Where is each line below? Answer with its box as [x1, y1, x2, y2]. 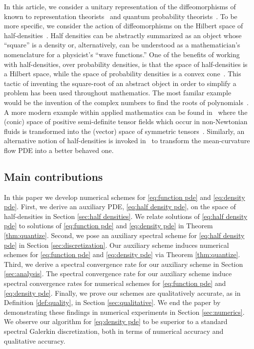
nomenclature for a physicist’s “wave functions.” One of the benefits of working [4, 49, 240, 59]
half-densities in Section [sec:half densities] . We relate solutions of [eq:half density [4, 211, 248, 221]
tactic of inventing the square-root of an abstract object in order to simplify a [4, 78, 236, 88]
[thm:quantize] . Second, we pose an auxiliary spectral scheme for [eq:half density [4, 230, 245, 240]
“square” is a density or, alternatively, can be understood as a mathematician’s [4, 40, 240, 50]
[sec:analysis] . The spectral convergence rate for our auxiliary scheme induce [4, 268, 232, 279]
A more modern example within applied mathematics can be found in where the [4, 107, 248, 117]
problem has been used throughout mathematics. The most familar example [4, 87, 232, 98]
